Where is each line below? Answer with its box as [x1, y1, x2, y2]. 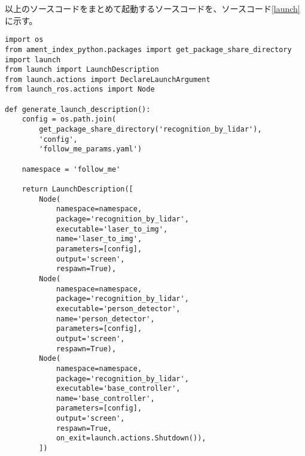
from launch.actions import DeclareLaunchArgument [5, 75, 211, 84]
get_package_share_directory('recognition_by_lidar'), [39, 125, 262, 134]
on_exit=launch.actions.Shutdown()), [56, 434, 206, 443]
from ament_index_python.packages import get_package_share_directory [5, 45, 292, 54]
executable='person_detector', [56, 304, 181, 313]
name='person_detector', [56, 314, 155, 323]
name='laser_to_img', [56, 235, 142, 244]
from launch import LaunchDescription [5, 65, 159, 74]
